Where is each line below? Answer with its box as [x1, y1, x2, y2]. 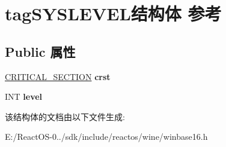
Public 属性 [5, 42, 76, 60]
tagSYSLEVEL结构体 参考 [5, 1, 222, 26]
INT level [5, 90, 43, 103]
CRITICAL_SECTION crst [5, 70, 111, 82]
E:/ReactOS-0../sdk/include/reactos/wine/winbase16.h [5, 130, 208, 143]
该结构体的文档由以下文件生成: [5, 110, 125, 122]
